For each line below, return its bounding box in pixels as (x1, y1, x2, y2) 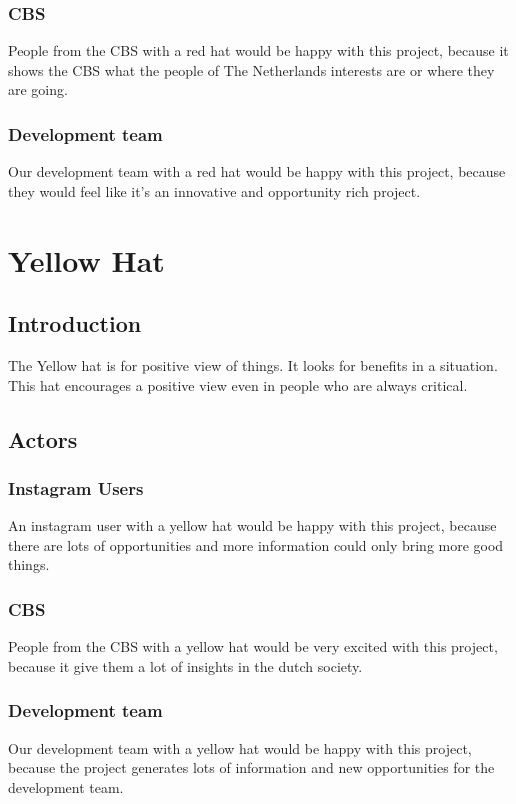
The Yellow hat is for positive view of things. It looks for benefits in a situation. (8, 354, 498, 375)
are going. (8, 79, 68, 100)
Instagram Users (8, 475, 144, 500)
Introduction (8, 308, 142, 339)
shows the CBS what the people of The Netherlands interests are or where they (8, 59, 495, 80)
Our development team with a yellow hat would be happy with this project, (8, 737, 472, 758)
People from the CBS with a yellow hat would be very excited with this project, (8, 636, 498, 657)
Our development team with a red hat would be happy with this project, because (8, 161, 506, 182)
